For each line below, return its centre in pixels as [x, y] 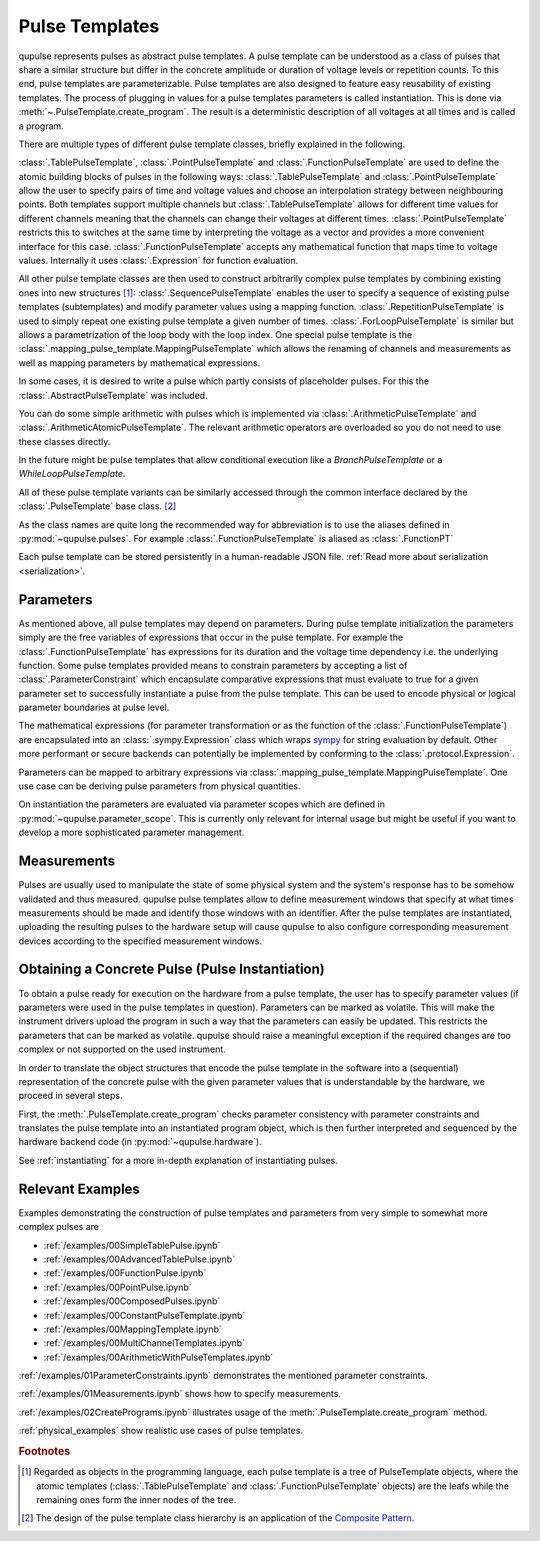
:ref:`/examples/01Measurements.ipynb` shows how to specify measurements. [180, 1394]
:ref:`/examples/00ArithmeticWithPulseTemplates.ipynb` [158, 1357]
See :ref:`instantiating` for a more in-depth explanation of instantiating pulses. [178, 1160]
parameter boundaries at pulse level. [94, 707]
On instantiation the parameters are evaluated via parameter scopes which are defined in [201, 804]
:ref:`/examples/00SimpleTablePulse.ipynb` [132, 1245]
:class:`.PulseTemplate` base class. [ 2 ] [97, 506]
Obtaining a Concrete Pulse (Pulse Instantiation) [171, 969]
